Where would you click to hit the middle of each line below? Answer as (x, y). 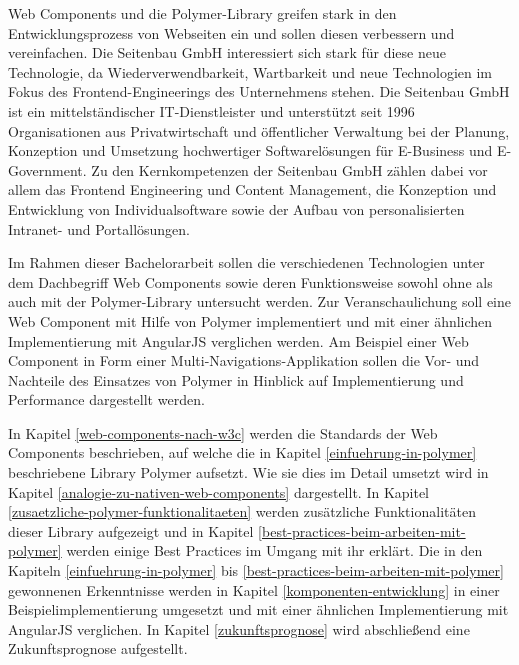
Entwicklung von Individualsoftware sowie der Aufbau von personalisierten (236, 208)
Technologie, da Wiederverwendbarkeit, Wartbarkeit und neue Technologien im (250, 71)
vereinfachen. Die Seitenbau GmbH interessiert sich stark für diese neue (227, 52)
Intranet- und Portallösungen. (99, 228)
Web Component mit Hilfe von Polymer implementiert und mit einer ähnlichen (250, 320)
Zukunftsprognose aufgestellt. (98, 648)
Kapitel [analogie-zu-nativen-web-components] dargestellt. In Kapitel (218, 491)
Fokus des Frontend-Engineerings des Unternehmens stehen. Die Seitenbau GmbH (259, 91)
